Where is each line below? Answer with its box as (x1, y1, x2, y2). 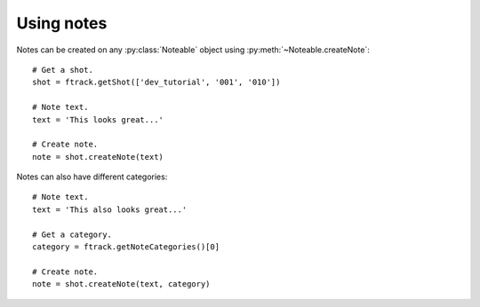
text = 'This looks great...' (32, 114, 164, 124)
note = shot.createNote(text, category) (32, 279, 211, 289)
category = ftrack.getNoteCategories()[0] (32, 242, 220, 252)
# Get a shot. (32, 65, 93, 75)
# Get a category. (32, 229, 113, 240)
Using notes (16, 13, 108, 33)
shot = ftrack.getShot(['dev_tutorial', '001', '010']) (32, 77, 281, 88)
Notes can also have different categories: (16, 171, 168, 182)
